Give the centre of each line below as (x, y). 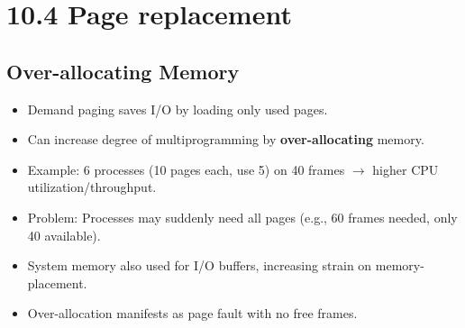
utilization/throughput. (92, 187)
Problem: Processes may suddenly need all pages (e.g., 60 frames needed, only (242, 217)
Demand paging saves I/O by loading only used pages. (178, 109)
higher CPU (406, 169)
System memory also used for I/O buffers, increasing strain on (200, 265)
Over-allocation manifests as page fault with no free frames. (192, 313)
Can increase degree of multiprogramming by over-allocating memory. (226, 139)
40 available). (64, 235)
